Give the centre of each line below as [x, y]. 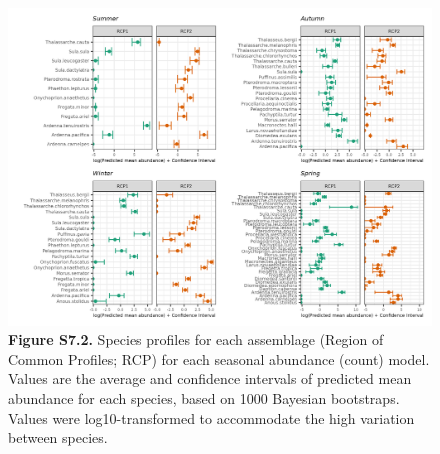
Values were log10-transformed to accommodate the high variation [211, 417]
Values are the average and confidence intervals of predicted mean [210, 378]
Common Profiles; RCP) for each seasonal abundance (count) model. [219, 358]
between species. [58, 437]
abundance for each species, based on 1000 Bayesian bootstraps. [204, 397]
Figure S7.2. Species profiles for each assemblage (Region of [196, 339]
